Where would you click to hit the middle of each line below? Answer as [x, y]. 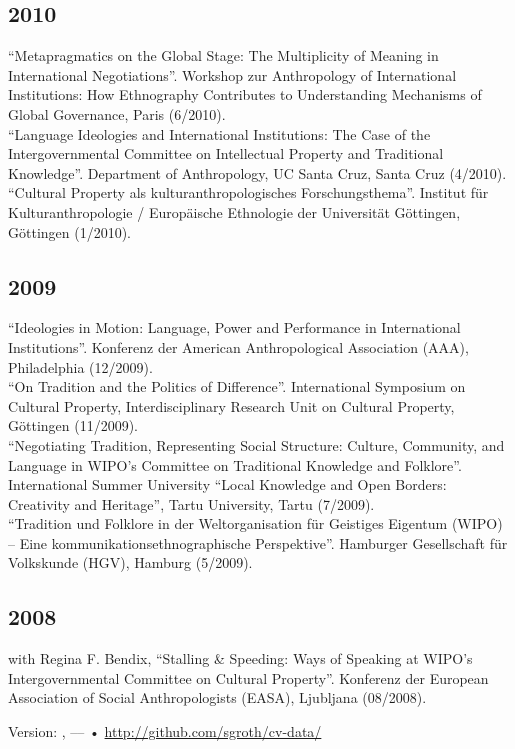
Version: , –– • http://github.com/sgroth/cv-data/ [165, 731]
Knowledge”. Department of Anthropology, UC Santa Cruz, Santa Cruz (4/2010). [257, 172]
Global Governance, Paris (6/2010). [117, 113]
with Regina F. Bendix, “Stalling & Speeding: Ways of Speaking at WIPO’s [240, 658]
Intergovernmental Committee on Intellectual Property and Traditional [226, 153]
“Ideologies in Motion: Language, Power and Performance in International [234, 327]
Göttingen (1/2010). [70, 231]
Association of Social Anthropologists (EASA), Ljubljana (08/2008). [217, 697]
